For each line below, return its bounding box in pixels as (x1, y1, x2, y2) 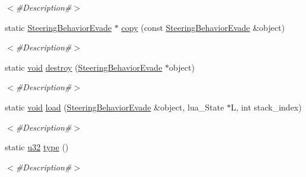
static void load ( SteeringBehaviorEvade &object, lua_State (5, 100, 224, 113)
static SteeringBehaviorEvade (5, 21, 112, 33)
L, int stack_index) (230, 100, 302, 113)
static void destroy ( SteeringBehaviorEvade (5, 61, 163, 73)
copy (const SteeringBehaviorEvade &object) (121, 21, 285, 33)
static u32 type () (5, 141, 69, 153)
